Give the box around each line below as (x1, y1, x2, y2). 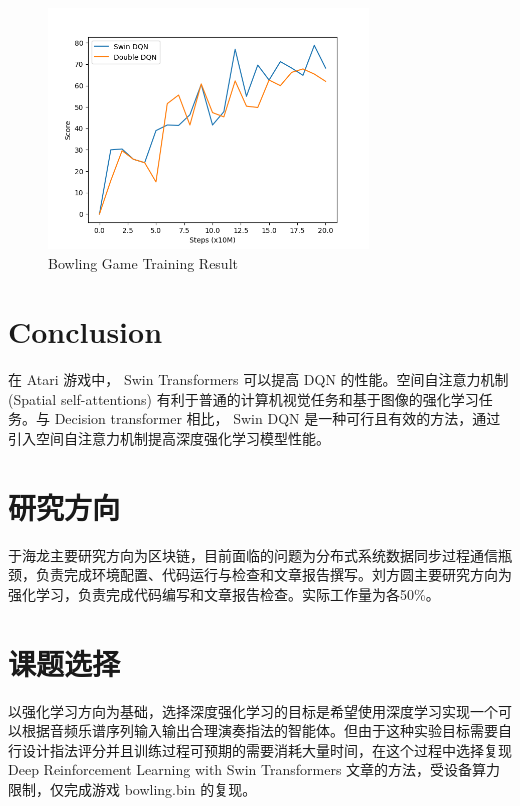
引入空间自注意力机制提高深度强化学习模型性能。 (8, 428, 330, 449)
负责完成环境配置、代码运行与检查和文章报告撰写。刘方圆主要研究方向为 (35, 564, 512, 585)
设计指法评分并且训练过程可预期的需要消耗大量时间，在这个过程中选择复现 (21, 739, 512, 760)
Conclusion (8, 311, 163, 352)
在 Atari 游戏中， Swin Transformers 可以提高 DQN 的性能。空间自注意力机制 (8, 369, 509, 390)
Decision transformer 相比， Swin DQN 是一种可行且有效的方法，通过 (54, 408, 501, 429)
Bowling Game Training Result (48, 252, 238, 273)
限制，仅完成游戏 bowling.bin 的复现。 (8, 779, 257, 800)
